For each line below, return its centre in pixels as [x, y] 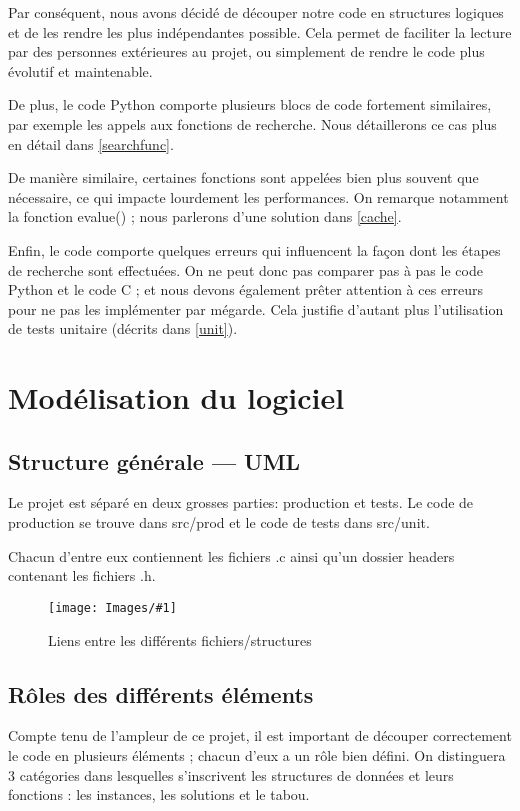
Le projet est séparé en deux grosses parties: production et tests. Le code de [241, 502]
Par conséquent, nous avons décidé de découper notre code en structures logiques [256, 12]
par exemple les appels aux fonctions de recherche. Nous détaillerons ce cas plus [252, 123]
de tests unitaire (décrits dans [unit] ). [123, 328]
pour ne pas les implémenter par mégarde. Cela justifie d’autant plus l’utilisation [256, 308]
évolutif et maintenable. [80, 70]
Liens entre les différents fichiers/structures [180, 639]
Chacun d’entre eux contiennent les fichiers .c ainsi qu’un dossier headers [231, 555]
